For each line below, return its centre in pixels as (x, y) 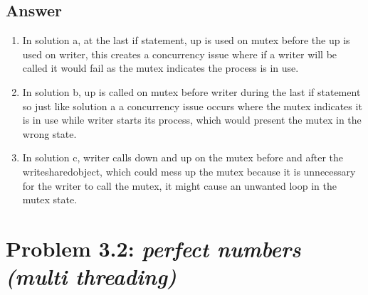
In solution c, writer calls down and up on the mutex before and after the (183, 157)
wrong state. (49, 133)
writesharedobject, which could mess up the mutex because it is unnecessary (189, 171)
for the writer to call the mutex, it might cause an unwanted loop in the (179, 185)
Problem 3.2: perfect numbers (153, 248)
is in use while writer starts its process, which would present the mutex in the (192, 120)
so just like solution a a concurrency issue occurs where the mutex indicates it (192, 106)
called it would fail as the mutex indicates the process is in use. (161, 68)
